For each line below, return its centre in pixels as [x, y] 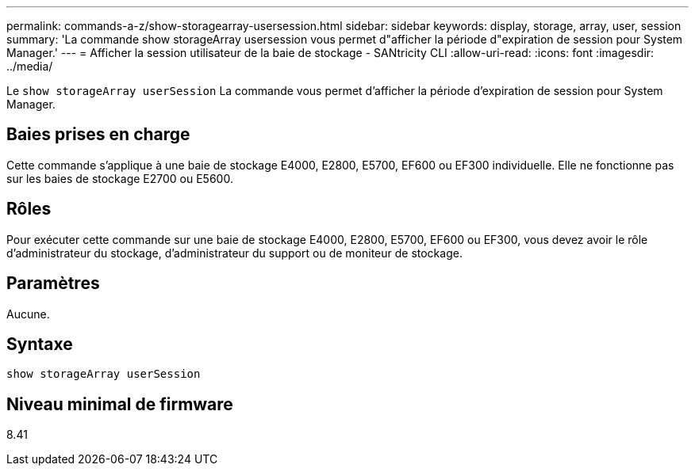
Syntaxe [40, 344]
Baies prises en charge [98, 135]
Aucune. [28, 314]
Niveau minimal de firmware [120, 404]
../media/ [30, 66]
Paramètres [53, 284]
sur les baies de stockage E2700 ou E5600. [120, 178]
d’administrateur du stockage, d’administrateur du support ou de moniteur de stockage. [234, 253]
